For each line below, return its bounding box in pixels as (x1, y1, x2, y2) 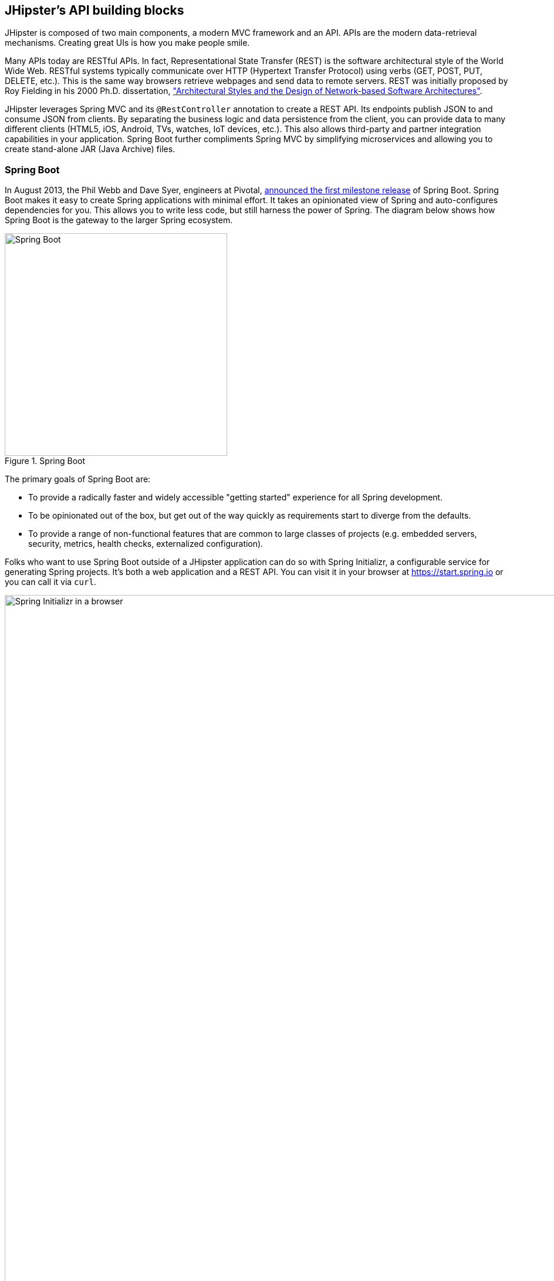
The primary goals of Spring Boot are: (5, 474, 151, 485)
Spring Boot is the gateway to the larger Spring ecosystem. (5, 215, 233, 226)
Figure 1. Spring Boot (5, 456, 85, 466)
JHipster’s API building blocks (5, 3, 184, 18)
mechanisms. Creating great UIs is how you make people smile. (5, 38, 250, 48)
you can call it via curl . (5, 577, 96, 587)
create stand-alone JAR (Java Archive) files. (5, 144, 175, 154)
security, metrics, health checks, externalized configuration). (28, 539, 264, 549)
